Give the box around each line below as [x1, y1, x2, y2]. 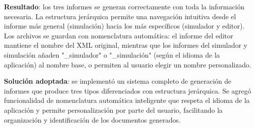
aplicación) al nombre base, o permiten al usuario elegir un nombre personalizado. [4, 59, 252, 69]
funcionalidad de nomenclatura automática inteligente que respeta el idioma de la [4, 95, 250, 105]
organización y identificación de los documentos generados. [4, 114, 181, 125]
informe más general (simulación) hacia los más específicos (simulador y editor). [4, 21, 245, 31]
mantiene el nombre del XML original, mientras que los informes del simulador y [4, 40, 248, 50]
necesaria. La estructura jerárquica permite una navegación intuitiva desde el [4, 11, 236, 21]
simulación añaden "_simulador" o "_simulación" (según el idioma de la [4, 49, 220, 60]
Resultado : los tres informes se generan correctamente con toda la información [4, 1, 245, 11]
